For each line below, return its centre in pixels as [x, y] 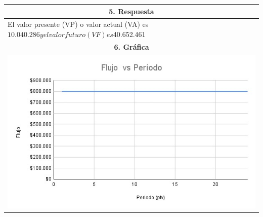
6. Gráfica [131, 46]
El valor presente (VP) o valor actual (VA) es [78, 24]
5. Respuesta [131, 11]
